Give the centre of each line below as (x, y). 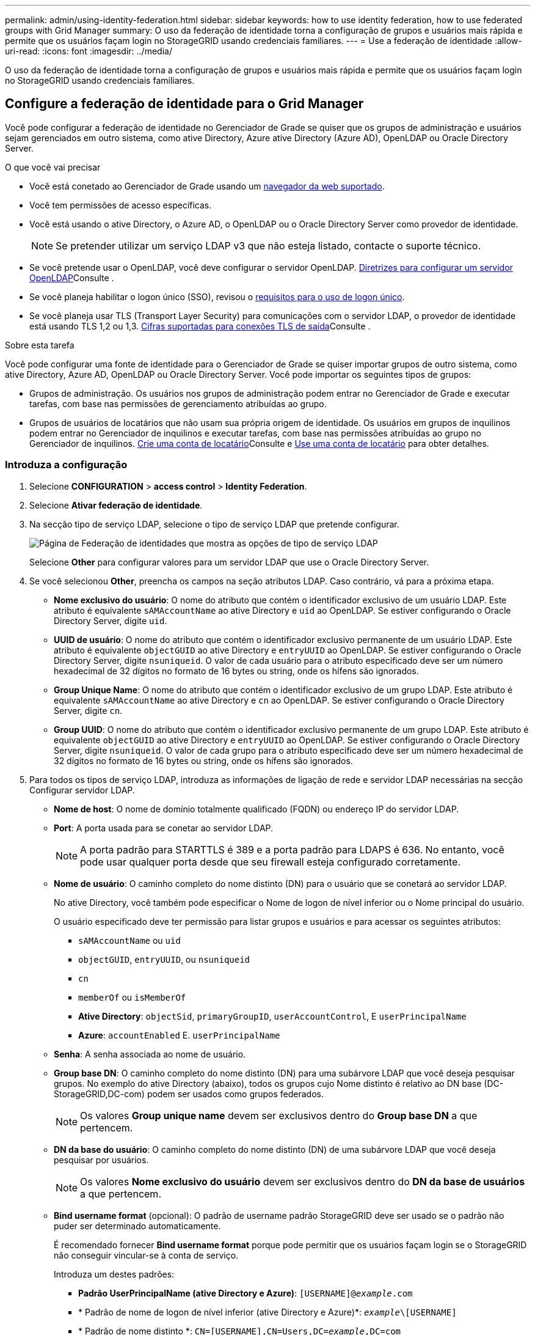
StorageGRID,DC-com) (99, 1094)
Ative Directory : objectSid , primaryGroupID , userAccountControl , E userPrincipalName (272, 1016)
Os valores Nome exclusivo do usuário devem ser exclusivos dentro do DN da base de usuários (303, 1181)
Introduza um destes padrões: (114, 1274)
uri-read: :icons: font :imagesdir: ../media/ (89, 51)
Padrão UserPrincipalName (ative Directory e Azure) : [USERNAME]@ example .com (246, 1293)
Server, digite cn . (88, 710)
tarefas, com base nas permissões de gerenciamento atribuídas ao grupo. (178, 403)
